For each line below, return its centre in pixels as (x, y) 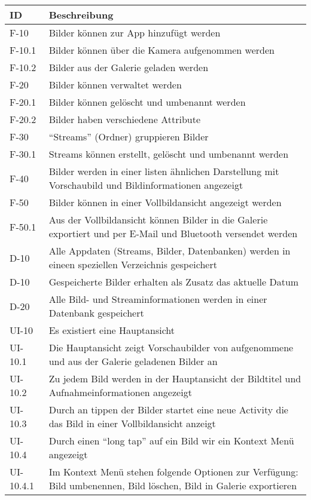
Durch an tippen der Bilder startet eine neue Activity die (168, 409)
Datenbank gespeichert (96, 313)
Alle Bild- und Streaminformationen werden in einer (158, 299)
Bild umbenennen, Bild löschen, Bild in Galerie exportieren (173, 485)
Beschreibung (81, 15)
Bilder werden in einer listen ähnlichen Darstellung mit (164, 171)
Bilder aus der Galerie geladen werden (129, 67)
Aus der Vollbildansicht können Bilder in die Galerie (158, 220)
